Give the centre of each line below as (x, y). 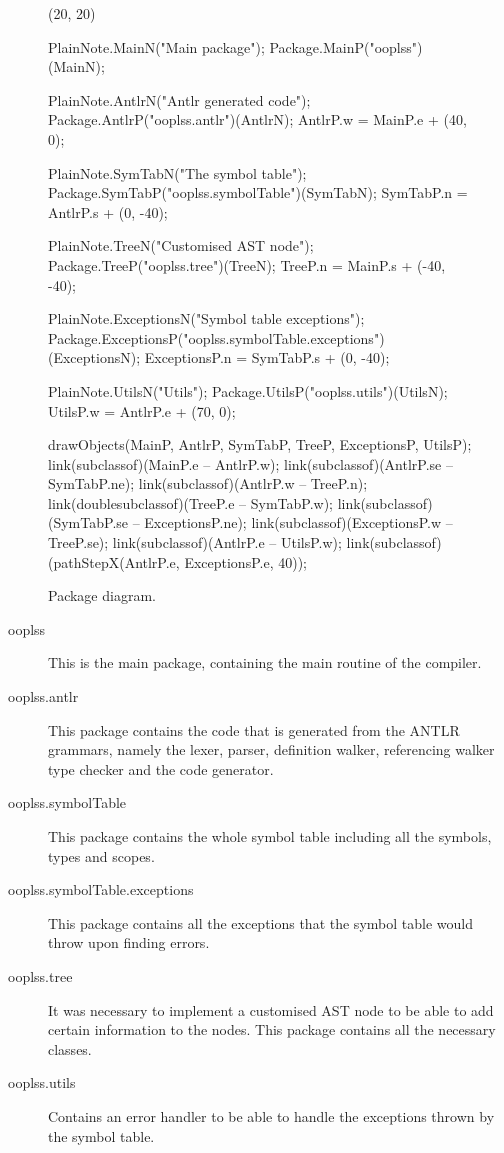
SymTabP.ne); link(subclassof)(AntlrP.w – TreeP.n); (208, 483)
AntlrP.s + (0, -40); (108, 211)
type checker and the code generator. (161, 768)
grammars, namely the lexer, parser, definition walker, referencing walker (271, 749)
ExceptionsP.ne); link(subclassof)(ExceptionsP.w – (298, 522)
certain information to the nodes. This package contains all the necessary (272, 1029)
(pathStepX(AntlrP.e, (114, 561)
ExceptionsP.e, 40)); (245, 561)
